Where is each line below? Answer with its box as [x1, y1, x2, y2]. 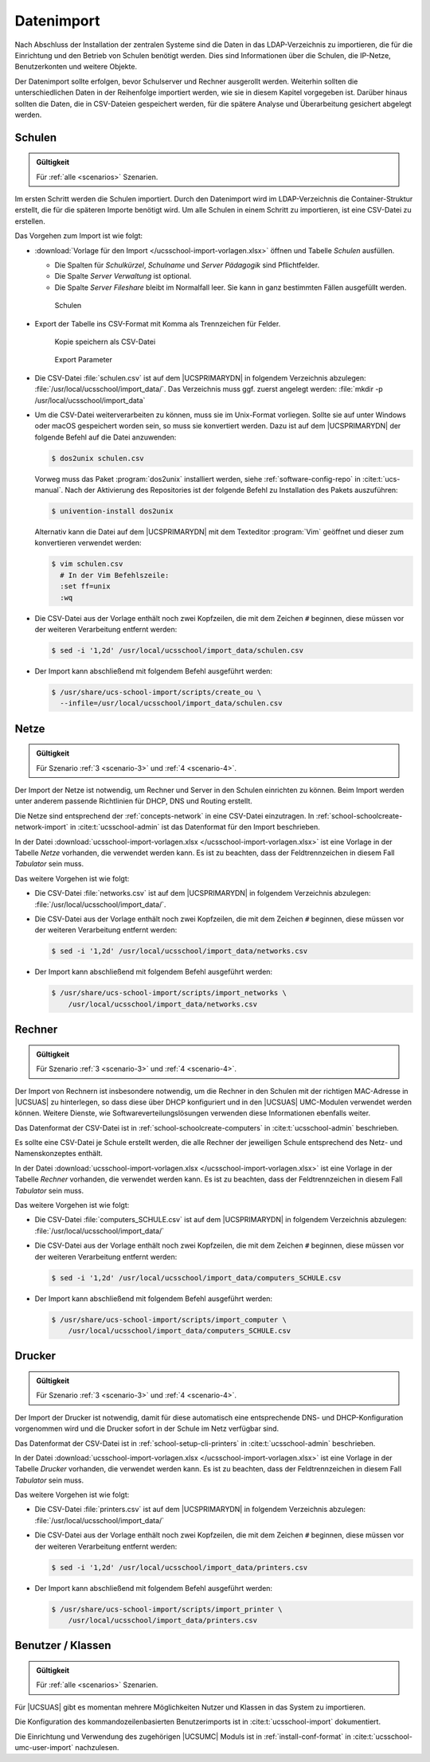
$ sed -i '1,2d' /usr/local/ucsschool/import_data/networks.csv [51, 947, 308, 955]
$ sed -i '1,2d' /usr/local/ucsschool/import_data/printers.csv [51, 1563, 308, 1572]
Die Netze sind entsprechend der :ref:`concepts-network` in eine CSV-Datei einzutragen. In [14, 811, 315, 820]
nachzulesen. [75, 1742, 119, 1752]
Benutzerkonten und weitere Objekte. [14, 62, 138, 72]
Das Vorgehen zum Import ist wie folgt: [14, 231, 143, 240]
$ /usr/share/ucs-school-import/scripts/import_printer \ [51, 1604, 283, 1614]
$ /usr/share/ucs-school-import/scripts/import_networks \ [51, 988, 287, 998]
